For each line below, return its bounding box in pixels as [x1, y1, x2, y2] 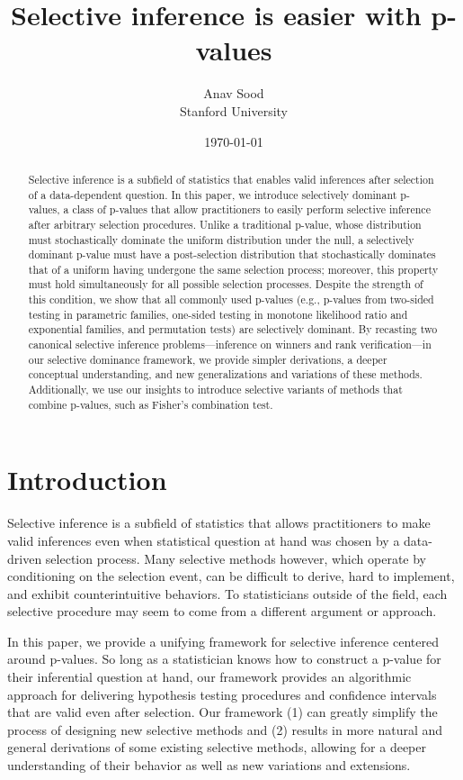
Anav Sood [203, 84, 264, 103]
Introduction [7, 461, 167, 498]
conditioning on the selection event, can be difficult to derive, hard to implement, [7, 567, 455, 585]
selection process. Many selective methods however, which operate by [45, 549, 426, 567]
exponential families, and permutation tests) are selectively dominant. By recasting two [28, 322, 438, 337]
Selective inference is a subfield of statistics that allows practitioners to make [7, 513, 431, 532]
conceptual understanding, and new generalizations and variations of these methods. [28, 367, 423, 382]
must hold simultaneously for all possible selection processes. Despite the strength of [28, 277, 423, 292]
